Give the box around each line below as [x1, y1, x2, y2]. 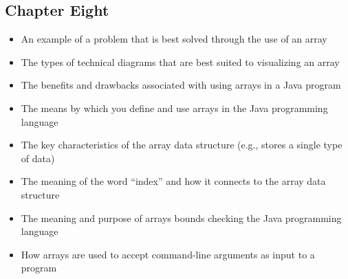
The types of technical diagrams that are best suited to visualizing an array [21, 54, 340, 69]
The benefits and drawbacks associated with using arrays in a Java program [21, 78, 341, 92]
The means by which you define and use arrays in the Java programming [21, 100, 328, 115]
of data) [21, 150, 55, 165]
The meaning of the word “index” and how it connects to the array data [21, 174, 326, 188]
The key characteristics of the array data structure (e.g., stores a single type [21, 137, 342, 152]
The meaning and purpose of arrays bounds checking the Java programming [21, 210, 342, 225]
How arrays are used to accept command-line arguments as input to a [21, 247, 315, 261]
